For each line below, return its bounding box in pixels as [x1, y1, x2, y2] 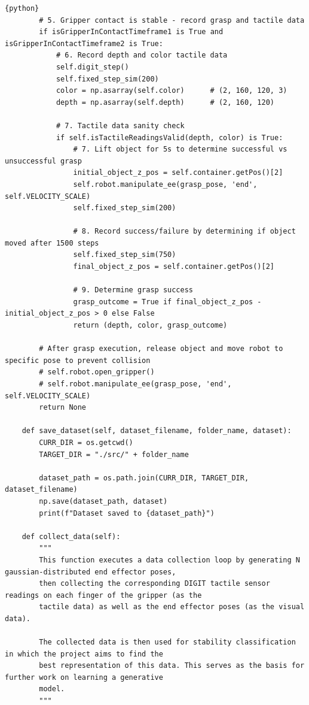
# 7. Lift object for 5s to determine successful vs [73, 145, 287, 154]
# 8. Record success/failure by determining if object [73, 227, 296, 236]
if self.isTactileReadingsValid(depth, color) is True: [56, 133, 283, 142]
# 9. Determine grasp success [73, 286, 193, 295]
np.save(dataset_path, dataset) [39, 497, 168, 506]
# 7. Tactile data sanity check [56, 121, 185, 130]
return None [39, 403, 87, 412]
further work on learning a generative [5, 673, 163, 682]
